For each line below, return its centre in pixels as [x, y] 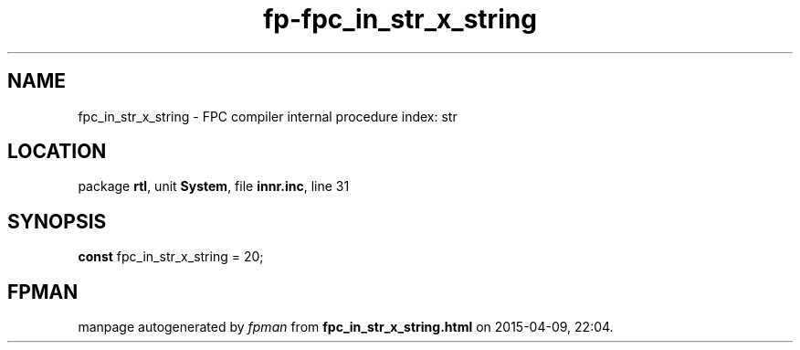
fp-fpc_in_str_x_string [400, 19]
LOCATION [57, 152]
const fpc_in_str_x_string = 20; [171, 257]
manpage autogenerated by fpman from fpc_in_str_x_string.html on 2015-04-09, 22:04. [346, 327]
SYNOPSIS [57, 221]
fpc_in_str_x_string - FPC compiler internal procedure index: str [268, 116]
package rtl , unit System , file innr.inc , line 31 [214, 186]
